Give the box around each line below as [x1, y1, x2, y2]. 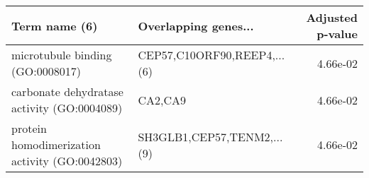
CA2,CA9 [138, 91, 187, 108]
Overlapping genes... [138, 17, 254, 34]
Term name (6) [11, 17, 98, 34]
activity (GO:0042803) [11, 153, 123, 169]
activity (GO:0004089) [11, 100, 123, 116]
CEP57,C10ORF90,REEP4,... [138, 47, 285, 63]
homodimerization [11, 136, 101, 153]
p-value [316, 25, 358, 42]
